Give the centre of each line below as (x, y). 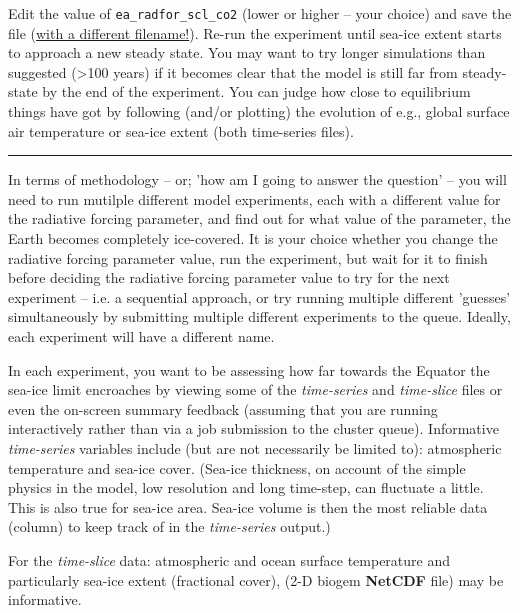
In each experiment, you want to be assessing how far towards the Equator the (249, 369)
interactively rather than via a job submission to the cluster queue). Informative (253, 428)
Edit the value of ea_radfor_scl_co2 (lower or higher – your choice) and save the (260, 13)
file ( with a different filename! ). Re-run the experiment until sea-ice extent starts (255, 32)
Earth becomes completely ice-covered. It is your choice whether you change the (253, 238)
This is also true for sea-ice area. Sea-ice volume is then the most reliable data (248, 506)
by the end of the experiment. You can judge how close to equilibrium (256, 91)
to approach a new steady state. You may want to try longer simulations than (247, 52)
